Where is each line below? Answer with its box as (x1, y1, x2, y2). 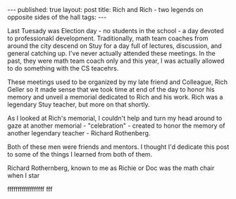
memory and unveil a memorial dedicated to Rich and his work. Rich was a (7, 93, 223, 101)
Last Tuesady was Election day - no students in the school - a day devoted (7, 27, 224, 35)
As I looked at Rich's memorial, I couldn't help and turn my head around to (7, 114, 223, 122)
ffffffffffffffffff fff (7, 185, 53, 193)
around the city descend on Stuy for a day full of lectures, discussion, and (7, 42, 222, 50)
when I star (7, 171, 40, 179)
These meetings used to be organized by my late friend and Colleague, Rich (7, 78, 228, 86)
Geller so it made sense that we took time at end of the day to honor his (7, 85, 215, 93)
